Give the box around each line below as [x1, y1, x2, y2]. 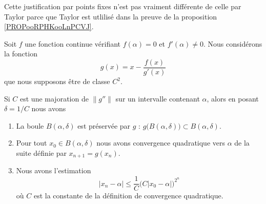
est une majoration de [20, 93, 89, 104]
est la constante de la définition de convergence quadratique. [33, 190, 223, 201]
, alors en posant [207, 93, 259, 104]
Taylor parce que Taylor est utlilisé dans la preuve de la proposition [4, 11, 217, 22]
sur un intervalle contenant [115, 93, 200, 104]
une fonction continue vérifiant [25, 38, 121, 49]
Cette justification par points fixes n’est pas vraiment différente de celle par [4, 1, 241, 11]
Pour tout [16, 137, 47, 148]
